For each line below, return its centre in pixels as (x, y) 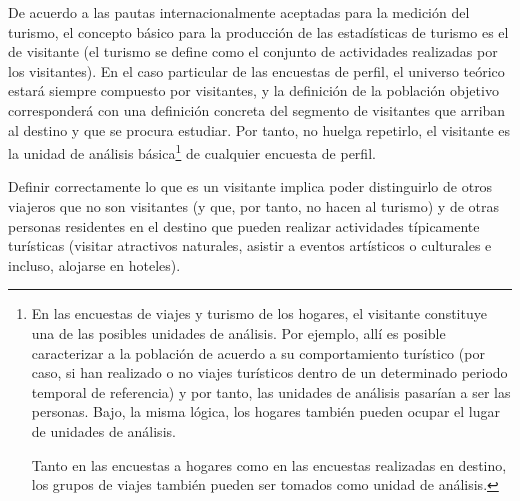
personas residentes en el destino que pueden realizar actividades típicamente (244, 225)
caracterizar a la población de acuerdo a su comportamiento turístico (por (258, 352)
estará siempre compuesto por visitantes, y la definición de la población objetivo (253, 90)
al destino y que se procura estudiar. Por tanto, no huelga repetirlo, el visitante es (259, 129)
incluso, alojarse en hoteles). (94, 264)
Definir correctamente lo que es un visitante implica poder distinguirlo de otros (250, 186)
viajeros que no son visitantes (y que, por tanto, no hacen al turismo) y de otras (254, 206)
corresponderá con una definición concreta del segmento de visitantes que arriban (257, 109)
